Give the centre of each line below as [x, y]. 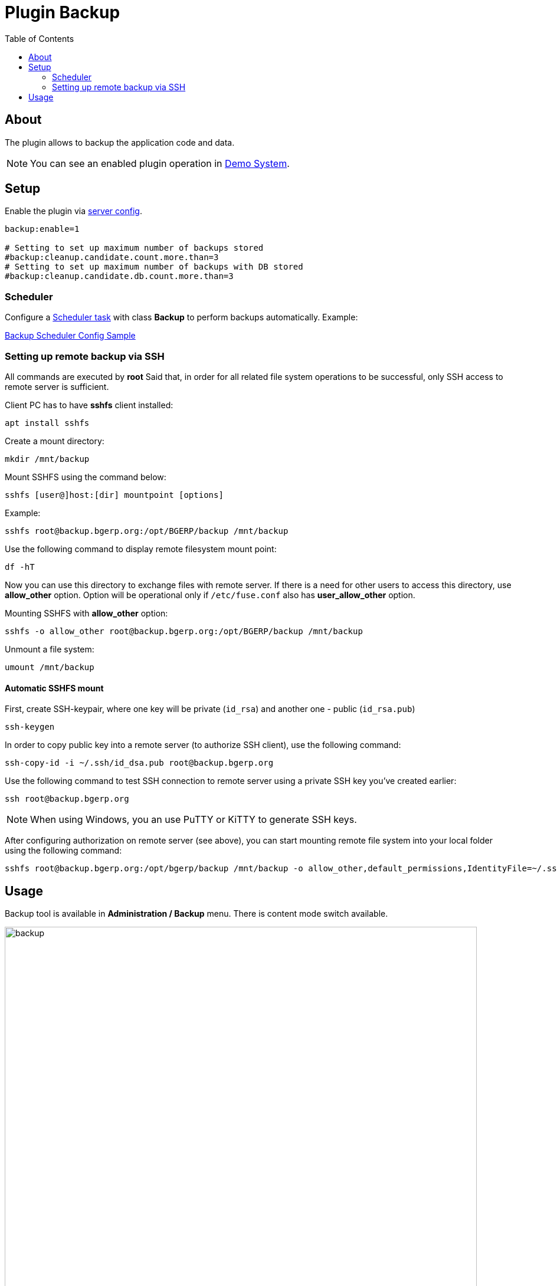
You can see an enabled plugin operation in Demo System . [160, 163]
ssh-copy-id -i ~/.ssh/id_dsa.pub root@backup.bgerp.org [139, 763]
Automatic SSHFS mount [54, 688]
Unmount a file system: [50, 649]
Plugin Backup [63, 12]
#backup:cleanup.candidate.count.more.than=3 [112, 257]
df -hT [20, 567]
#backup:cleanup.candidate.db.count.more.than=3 [119, 276]
